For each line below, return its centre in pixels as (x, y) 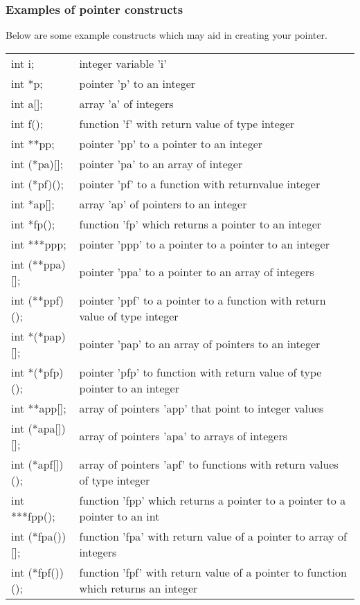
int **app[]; (39, 408)
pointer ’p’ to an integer (137, 83)
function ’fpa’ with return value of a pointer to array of (213, 536)
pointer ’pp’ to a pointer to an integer (171, 143)
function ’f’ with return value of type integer (187, 123)
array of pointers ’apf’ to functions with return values (209, 464)
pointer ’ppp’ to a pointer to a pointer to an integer (204, 244)
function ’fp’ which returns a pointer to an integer (200, 224)
